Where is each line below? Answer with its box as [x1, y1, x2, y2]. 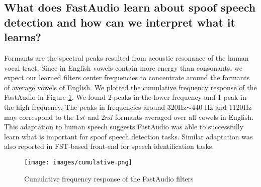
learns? [4, 29, 41, 45]
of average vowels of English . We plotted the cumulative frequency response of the [4, 82, 257, 92]
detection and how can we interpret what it [4, 14, 235, 30]
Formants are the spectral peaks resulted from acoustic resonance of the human [4, 52, 249, 63]
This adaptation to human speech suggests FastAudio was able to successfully [4, 121, 244, 132]
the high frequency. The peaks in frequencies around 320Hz [4, 101, 187, 112]
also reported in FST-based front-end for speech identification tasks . [4, 141, 214, 151]
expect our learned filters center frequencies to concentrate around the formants [4, 72, 250, 83]
